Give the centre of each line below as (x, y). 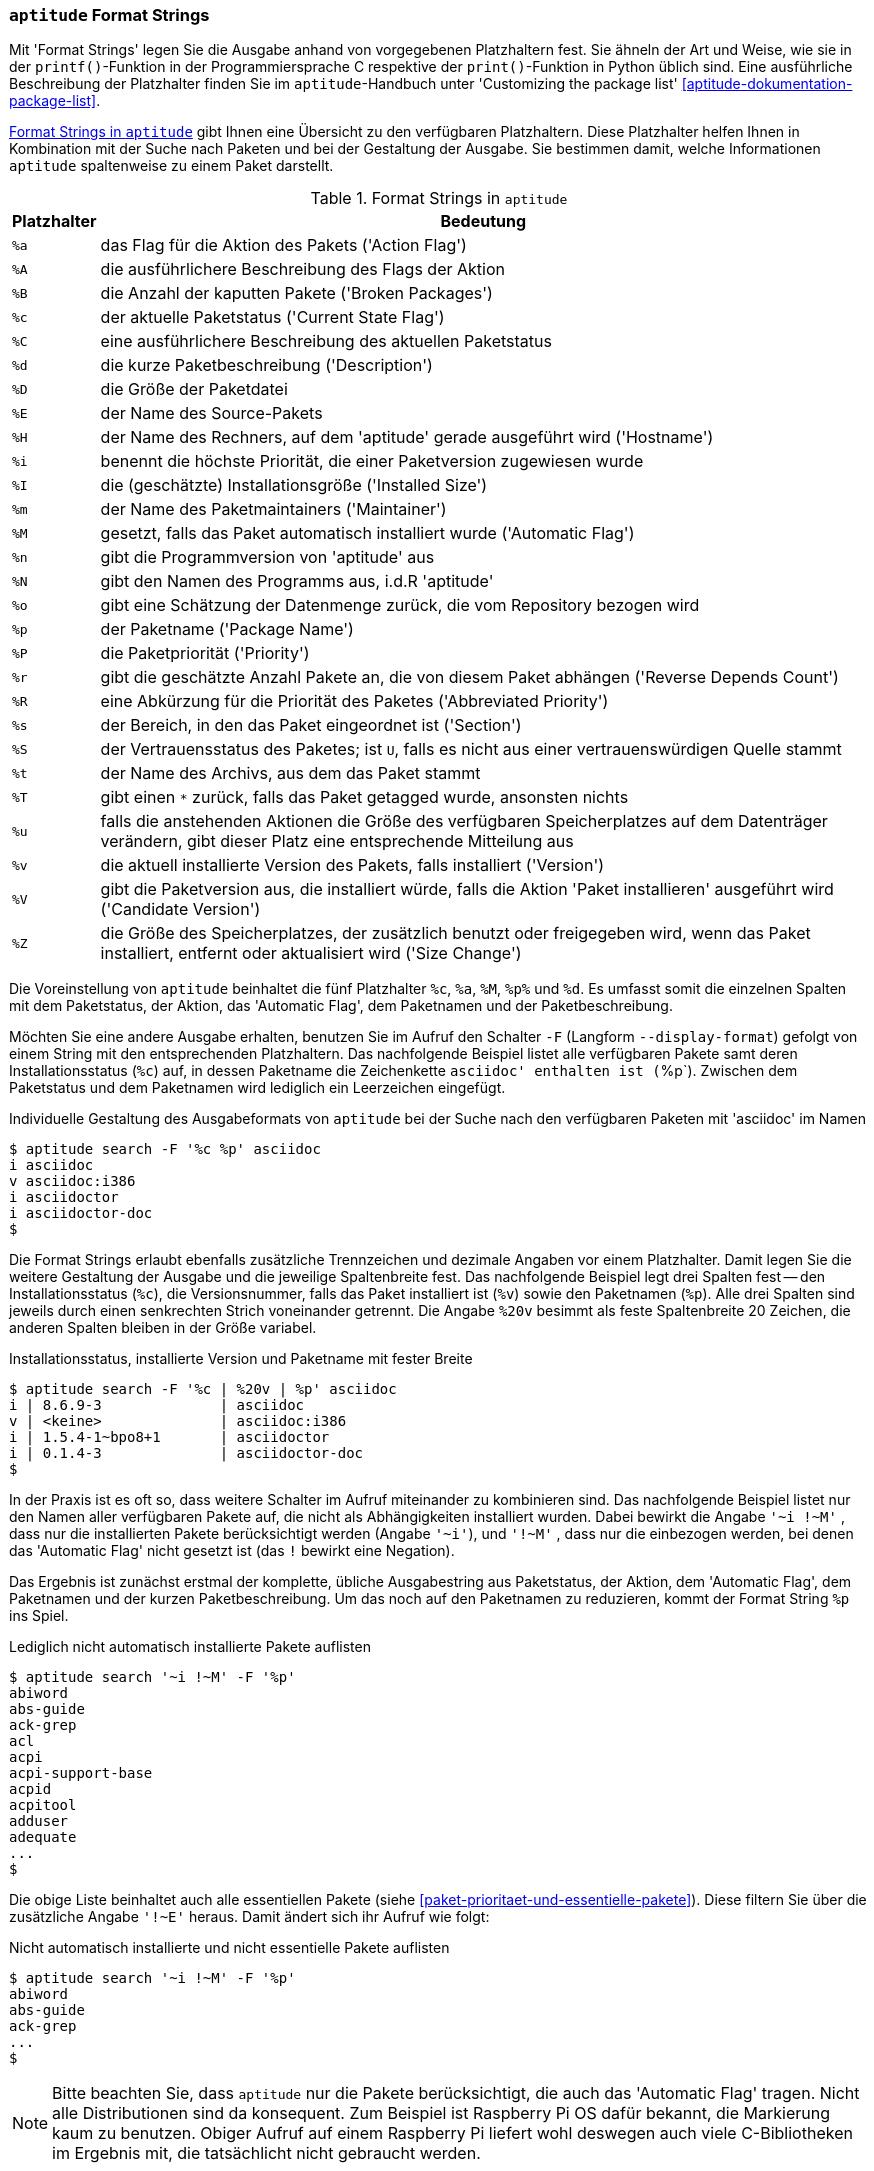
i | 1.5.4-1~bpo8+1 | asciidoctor (169, 1437)
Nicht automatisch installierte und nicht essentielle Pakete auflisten (229, 1948)
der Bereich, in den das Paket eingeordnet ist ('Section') (311, 725)
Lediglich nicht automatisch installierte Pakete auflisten (190, 1647)
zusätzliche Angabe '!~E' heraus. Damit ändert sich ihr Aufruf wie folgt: (249, 1917)
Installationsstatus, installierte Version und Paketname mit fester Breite (241, 1359)
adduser (39, 1821)
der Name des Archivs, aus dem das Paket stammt (290, 773)
